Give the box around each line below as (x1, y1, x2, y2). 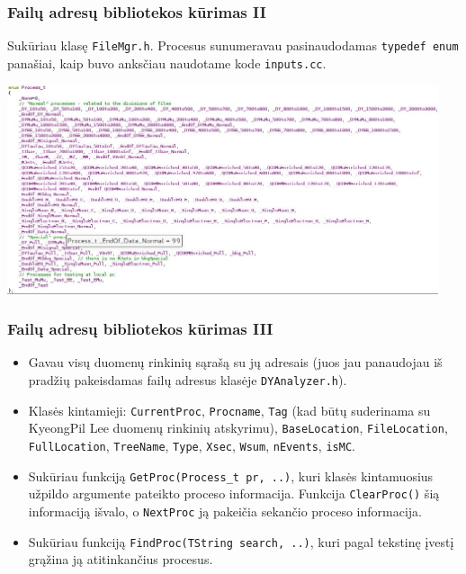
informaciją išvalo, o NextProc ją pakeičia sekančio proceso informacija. (28, 501, 422, 520)
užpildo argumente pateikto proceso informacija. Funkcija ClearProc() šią (28, 484, 440, 503)
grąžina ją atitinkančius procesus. (28, 550, 213, 569)
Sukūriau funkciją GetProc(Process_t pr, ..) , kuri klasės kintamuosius (28, 466, 434, 485)
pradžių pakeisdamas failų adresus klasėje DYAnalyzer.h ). (28, 370, 347, 389)
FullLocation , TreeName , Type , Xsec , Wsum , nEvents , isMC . (28, 435, 355, 454)
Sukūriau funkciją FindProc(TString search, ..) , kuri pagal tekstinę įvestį (28, 532, 454, 551)
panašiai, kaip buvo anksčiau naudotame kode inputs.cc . (7, 53, 327, 72)
